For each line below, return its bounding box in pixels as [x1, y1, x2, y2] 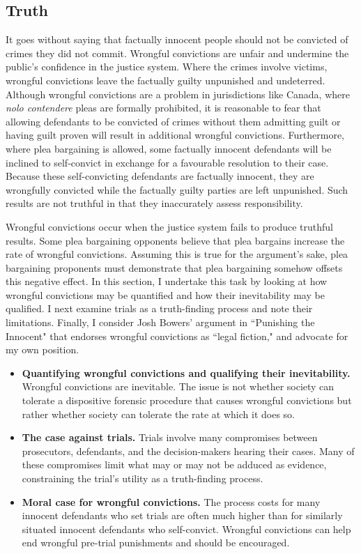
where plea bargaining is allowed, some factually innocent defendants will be [6, 141, 332, 155]
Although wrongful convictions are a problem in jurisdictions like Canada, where [6, 86, 350, 101]
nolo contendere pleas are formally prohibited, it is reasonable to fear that [6, 100, 321, 115]
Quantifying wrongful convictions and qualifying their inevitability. [22, 365, 351, 380]
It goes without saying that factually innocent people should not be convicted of [6, 32, 348, 47]
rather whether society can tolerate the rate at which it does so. [22, 406, 295, 421]
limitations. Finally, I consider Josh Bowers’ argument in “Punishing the [6, 315, 315, 330]
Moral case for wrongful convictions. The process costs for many [22, 494, 321, 509]
